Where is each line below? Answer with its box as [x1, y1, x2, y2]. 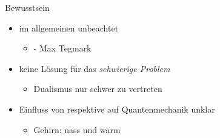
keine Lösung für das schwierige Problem [19, 62, 170, 74]
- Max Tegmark [33, 42, 92, 54]
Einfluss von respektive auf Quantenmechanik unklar [19, 102, 215, 115]
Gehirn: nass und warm [33, 123, 121, 136]
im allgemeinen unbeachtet [19, 21, 119, 34]
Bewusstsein [5, 1, 50, 13]
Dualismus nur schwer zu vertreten [33, 82, 162, 95]
